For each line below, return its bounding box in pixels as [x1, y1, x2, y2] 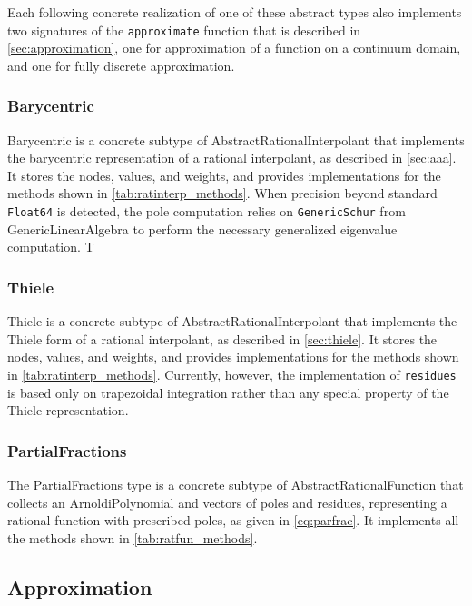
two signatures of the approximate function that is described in [7, 20, 361, 39]
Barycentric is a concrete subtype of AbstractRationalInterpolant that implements [7, 130, 465, 149]
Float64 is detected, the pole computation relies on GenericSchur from [7, 202, 406, 221]
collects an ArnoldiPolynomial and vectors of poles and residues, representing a [7, 492, 447, 512]
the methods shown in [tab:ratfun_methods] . [7, 528, 258, 547]
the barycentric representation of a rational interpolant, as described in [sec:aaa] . [7, 148, 457, 167]
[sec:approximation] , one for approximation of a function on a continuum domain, [7, 38, 461, 57]
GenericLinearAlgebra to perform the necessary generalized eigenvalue [7, 219, 398, 238]
